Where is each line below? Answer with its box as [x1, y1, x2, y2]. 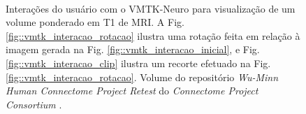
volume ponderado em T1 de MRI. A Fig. [6, 15, 184, 29]
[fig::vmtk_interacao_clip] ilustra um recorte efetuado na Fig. [6, 55, 271, 70]
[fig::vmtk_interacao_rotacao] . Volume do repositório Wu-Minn [6, 69, 279, 84]
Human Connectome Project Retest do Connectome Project [6, 83, 258, 98]
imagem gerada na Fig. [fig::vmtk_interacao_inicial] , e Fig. [6, 42, 260, 57]
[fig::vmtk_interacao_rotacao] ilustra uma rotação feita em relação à [6, 28, 300, 43]
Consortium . [6, 97, 62, 111]
